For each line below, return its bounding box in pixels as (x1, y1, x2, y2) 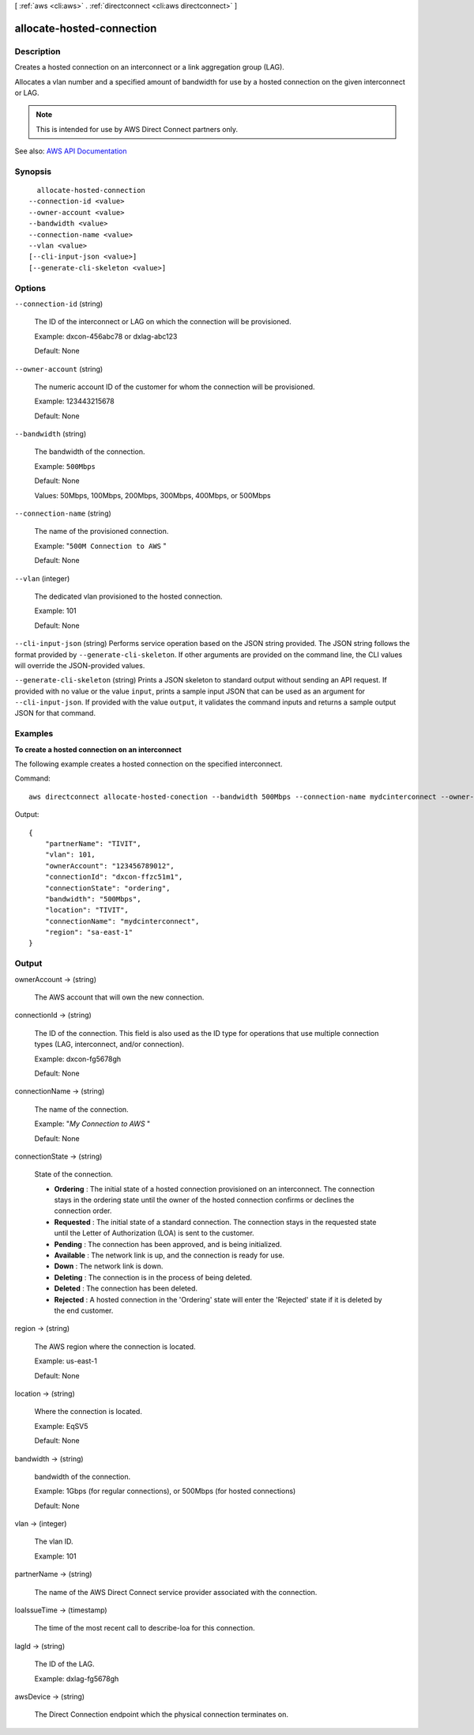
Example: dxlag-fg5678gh (34, 1673, 119, 1684)
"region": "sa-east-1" (44, 928, 134, 937)
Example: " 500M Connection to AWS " (34, 541, 167, 550)
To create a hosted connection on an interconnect (14, 744, 182, 754)
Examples (14, 728, 54, 739)
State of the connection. (34, 1170, 114, 1179)
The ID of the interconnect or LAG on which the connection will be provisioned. (34, 317, 292, 327)
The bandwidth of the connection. (34, 447, 145, 456)
